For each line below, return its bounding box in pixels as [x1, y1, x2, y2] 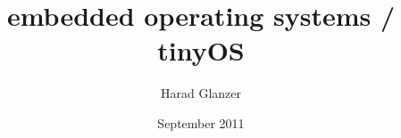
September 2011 [157, 113, 245, 132]
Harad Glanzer [160, 84, 242, 102]
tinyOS [157, 32, 245, 69]
